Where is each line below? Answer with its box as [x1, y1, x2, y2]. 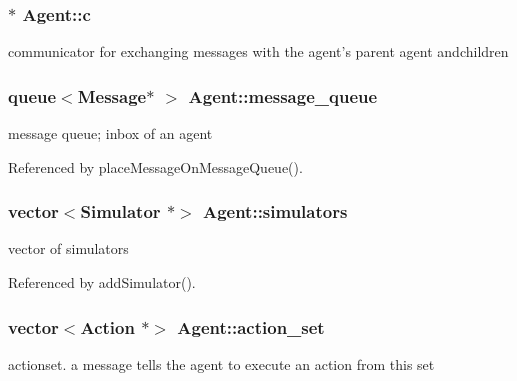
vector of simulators [8, 238, 129, 259]
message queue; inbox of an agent [8, 123, 213, 144]
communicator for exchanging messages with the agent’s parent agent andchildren [8, 41, 509, 62]
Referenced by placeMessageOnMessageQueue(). [8, 156, 303, 177]
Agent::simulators [202, 199, 348, 224]
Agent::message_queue [188, 83, 378, 108]
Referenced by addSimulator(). [8, 272, 196, 293]
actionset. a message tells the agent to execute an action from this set [8, 353, 435, 374]
